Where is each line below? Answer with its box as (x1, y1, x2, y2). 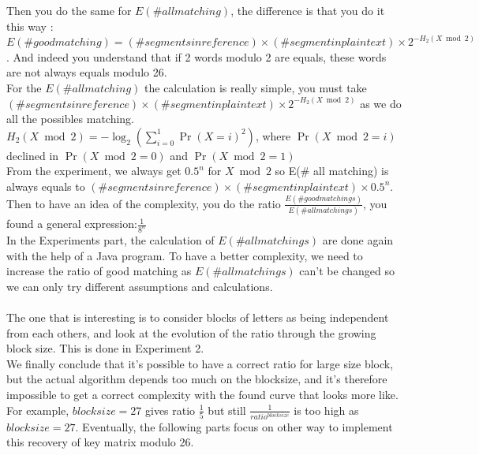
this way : (6, 17, 54, 34)
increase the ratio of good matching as (6, 263, 192, 279)
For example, (6, 401, 69, 418)
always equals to (6, 177, 85, 194)
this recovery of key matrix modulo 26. (6, 434, 194, 450)
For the (6, 79, 42, 95)
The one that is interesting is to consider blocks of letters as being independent (6, 309, 389, 325)
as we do (360, 95, 402, 111)
